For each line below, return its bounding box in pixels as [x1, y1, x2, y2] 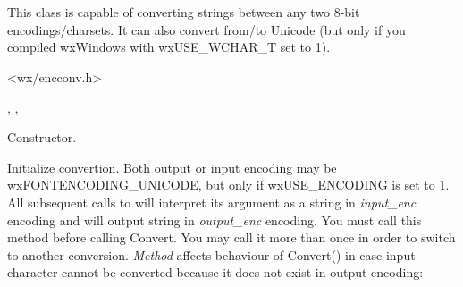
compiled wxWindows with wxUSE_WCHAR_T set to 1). [7, 38, 331, 56]
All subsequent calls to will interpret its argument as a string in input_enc [7, 192, 417, 211]
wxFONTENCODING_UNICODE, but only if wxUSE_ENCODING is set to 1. [7, 175, 450, 194]
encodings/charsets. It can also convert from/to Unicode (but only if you [7, 20, 406, 38]
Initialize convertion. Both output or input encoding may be [7, 157, 337, 176]
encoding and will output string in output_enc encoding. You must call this [7, 210, 422, 229]
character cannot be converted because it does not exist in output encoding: [7, 263, 424, 282]
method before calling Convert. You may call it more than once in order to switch [7, 228, 456, 247]
